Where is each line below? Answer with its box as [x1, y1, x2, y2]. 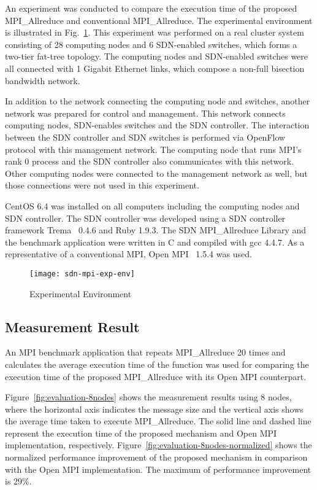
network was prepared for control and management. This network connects [5, 106, 286, 119]
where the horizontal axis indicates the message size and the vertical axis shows [5, 402, 304, 415]
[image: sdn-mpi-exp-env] [29, 269, 135, 278]
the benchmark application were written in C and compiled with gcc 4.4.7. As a [5, 235, 305, 248]
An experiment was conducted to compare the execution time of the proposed [5, 2, 297, 14]
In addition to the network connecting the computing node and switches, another [5, 95, 310, 107]
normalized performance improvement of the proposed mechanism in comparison [5, 451, 308, 464]
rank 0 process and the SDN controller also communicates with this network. [5, 155, 294, 168]
